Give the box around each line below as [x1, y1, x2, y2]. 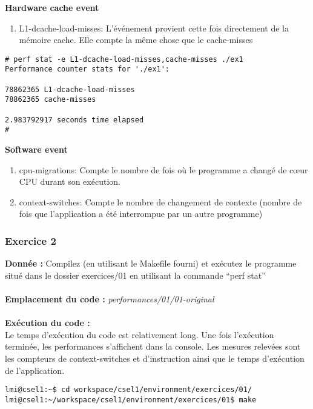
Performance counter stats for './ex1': [5, 65, 170, 74]
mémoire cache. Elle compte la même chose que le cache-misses [19, 33, 253, 46]
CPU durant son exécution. [19, 175, 120, 188]
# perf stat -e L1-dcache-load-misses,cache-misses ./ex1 [5, 55, 243, 64]
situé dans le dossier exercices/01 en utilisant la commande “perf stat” [5, 268, 266, 281]
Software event [5, 143, 68, 156]
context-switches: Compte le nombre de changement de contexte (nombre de [19, 195, 302, 208]
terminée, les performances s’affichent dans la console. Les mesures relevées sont [5, 340, 301, 353]
